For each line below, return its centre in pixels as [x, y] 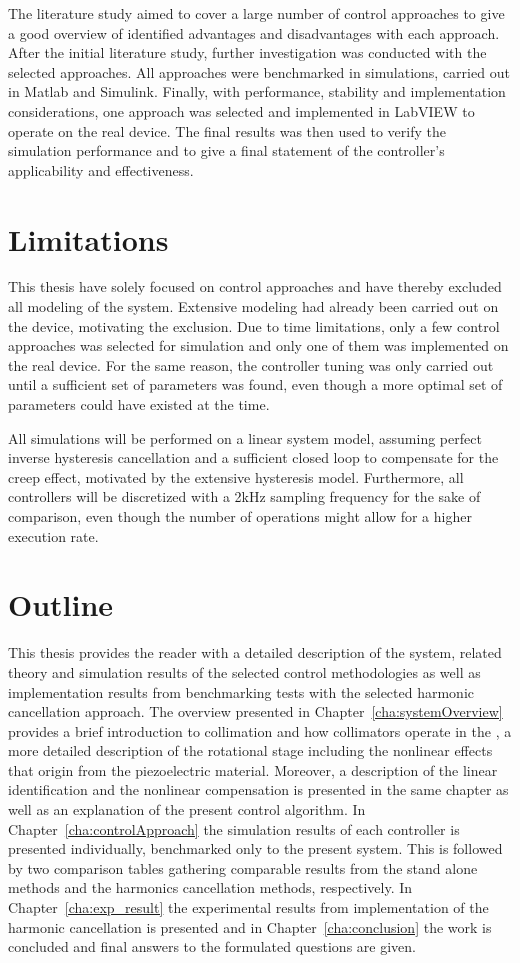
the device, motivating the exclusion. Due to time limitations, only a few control [254, 325]
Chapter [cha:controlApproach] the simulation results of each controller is [234, 828]
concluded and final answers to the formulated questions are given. [212, 946]
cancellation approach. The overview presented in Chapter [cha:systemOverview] [255, 711]
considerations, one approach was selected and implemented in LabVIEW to [241, 110]
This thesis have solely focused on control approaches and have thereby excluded [255, 286]
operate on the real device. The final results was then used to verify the [227, 130]
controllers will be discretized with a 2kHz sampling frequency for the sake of [244, 496]
